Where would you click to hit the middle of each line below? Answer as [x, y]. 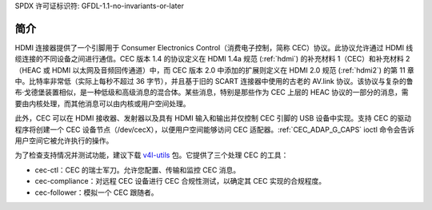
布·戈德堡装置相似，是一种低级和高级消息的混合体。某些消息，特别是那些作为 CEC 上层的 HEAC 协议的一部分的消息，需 [212, 93]
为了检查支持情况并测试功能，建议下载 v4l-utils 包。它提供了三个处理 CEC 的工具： [152, 155]
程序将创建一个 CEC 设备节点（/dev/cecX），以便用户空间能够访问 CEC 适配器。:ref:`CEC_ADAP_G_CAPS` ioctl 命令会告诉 [215, 129]
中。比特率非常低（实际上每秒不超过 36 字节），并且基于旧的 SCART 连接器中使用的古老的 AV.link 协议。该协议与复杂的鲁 [214, 81]
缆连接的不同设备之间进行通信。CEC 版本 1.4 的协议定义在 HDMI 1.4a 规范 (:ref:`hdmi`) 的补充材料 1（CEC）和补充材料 [209, 59]
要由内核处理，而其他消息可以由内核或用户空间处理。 [102, 103]
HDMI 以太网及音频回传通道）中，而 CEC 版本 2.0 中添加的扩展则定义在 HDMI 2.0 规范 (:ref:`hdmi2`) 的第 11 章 [234, 70]
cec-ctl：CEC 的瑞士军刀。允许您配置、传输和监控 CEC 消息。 [138, 170]
